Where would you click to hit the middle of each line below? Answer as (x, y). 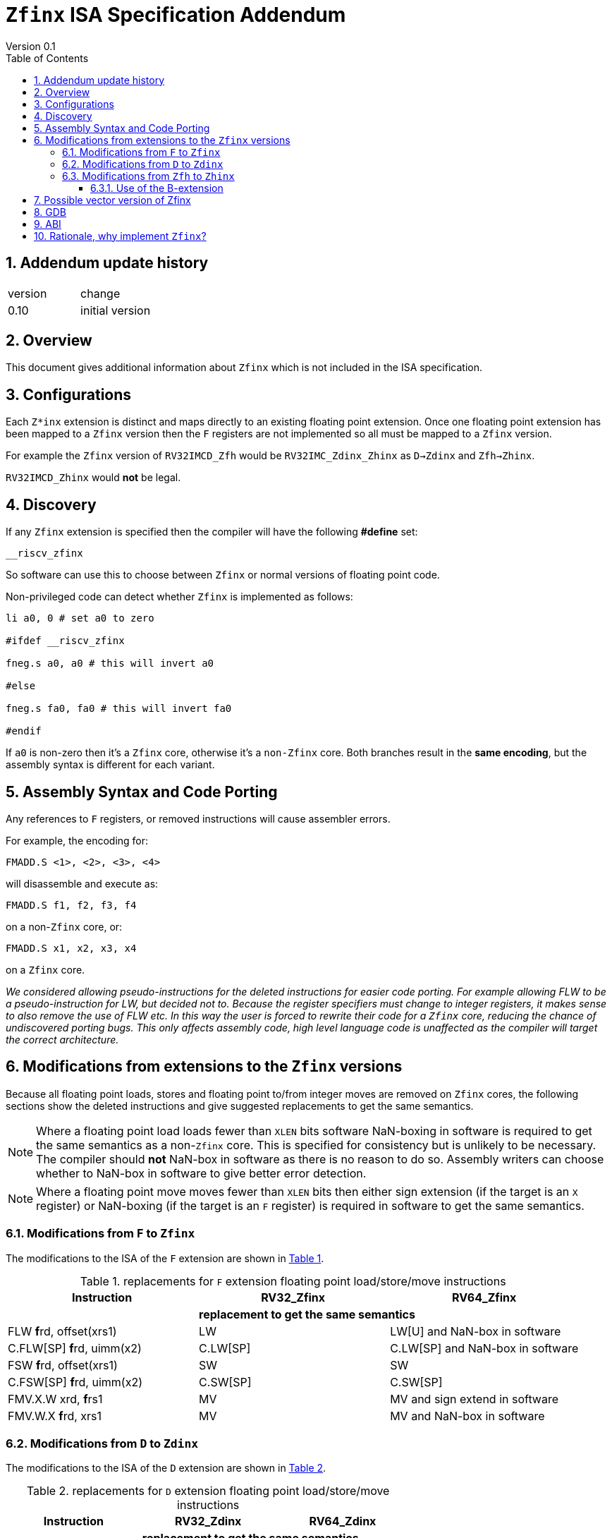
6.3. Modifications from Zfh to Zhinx (148, 176)
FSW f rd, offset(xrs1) (63, 1365)
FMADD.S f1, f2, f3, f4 (71, 905)
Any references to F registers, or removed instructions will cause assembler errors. (198, 818)
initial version (116, 310)
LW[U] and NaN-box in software (476, 1331)
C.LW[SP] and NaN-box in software (484, 1348)
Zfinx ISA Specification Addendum (176, 15)
